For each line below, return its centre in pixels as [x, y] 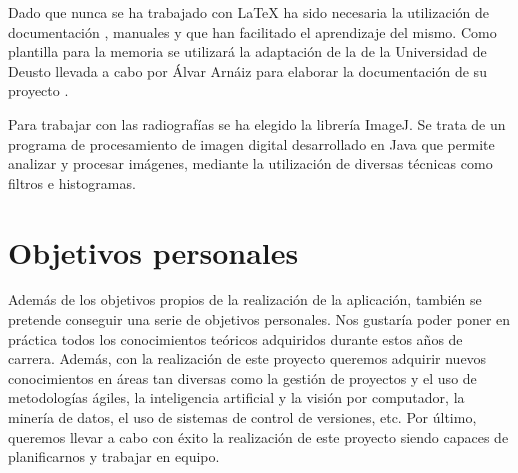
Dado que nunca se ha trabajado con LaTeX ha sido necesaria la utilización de [248, 12]
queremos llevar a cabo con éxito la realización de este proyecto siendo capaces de [258, 436]
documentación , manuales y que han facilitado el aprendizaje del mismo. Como [252, 31]
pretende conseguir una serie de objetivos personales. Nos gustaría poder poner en [259, 319]
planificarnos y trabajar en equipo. [114, 456]
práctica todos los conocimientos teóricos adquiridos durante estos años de [235, 338]
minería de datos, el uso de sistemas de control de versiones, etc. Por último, [242, 417]
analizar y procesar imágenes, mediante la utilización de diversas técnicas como [250, 163]
